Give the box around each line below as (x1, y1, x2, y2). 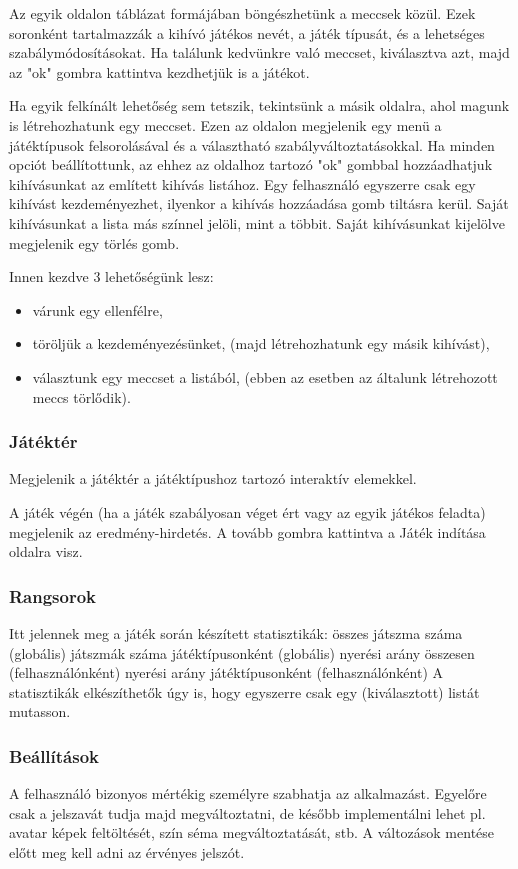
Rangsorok (9, 583, 97, 608)
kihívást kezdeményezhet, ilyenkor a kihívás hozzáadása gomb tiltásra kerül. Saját (9, 193, 509, 214)
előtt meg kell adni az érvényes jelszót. (9, 841, 245, 862)
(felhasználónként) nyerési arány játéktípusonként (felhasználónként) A (9, 662, 444, 683)
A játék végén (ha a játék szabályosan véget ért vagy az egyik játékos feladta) (9, 501, 486, 522)
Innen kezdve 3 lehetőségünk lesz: (9, 266, 214, 287)
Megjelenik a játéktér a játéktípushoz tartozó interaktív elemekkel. (9, 468, 417, 489)
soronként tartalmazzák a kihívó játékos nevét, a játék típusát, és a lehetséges (9, 22, 485, 43)
